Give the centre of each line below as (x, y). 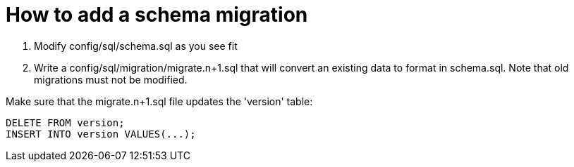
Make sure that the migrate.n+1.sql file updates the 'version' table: (159, 101)
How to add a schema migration (157, 15)
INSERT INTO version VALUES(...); (101, 134)
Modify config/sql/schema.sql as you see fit (136, 46)
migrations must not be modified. (111, 79)
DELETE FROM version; (65, 122)
